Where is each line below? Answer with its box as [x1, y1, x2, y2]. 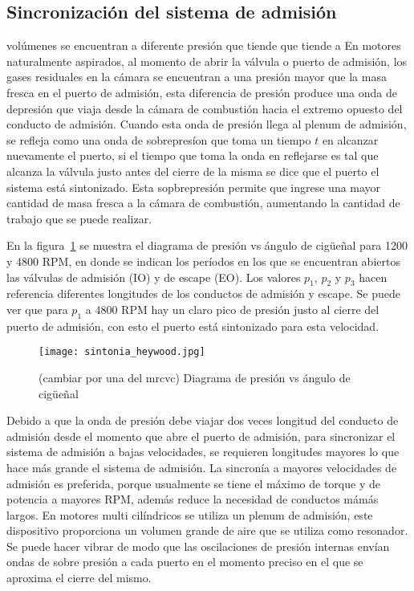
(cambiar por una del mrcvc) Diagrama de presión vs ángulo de [39, 369, 351, 385]
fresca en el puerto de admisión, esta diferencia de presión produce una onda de [6, 84, 398, 100]
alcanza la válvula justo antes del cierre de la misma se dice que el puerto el [6, 162, 379, 179]
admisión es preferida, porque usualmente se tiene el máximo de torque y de [6, 475, 380, 491]
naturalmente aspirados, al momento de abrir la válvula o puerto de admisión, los [6, 52, 408, 69]
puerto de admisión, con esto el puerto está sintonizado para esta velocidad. [6, 317, 379, 334]
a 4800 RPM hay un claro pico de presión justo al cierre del [85, 300, 379, 317]
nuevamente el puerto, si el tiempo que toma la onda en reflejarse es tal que [6, 147, 379, 164]
